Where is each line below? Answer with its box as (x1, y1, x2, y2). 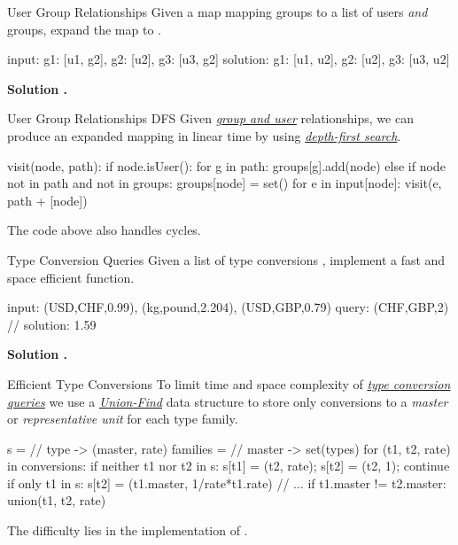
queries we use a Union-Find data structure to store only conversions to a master (7, 392, 448, 410)
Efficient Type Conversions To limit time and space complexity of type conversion (7, 374, 451, 393)
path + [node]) (7, 191, 88, 209)
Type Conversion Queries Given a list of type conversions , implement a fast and (7, 250, 446, 269)
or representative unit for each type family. (7, 409, 238, 428)
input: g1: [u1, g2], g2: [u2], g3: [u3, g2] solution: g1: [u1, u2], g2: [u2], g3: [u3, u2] (7, 50, 450, 68)
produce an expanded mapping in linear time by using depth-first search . (7, 126, 401, 144)
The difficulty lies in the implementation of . (7, 521, 248, 540)
